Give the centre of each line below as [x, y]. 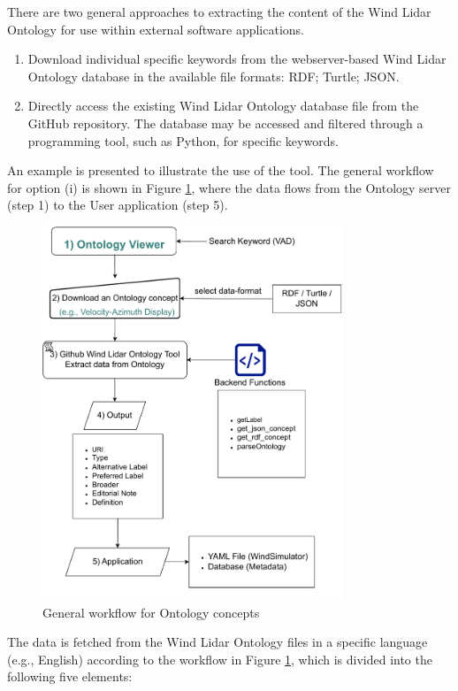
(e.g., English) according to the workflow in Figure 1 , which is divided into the [220, 659]
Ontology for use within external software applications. [156, 29]
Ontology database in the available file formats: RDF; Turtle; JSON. [214, 76]
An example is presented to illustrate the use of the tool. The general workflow [221, 170]
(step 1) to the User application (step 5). [118, 205]
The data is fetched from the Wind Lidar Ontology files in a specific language [218, 642]
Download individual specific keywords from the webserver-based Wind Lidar [237, 59]
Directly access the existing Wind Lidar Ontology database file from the [223, 106]
